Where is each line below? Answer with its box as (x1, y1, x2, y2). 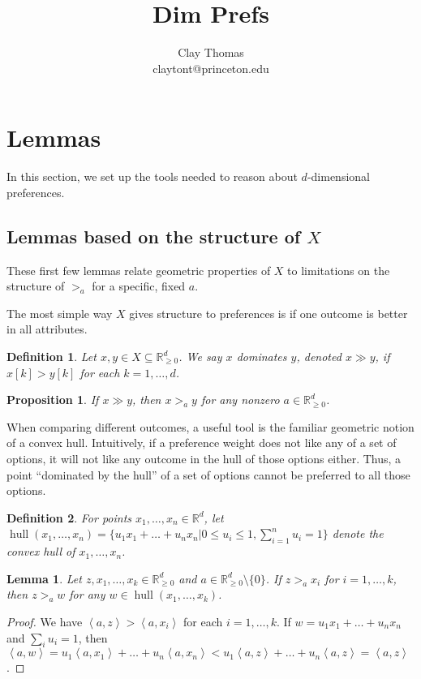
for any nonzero (200, 391, 280, 408)
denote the (332, 525, 384, 542)
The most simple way (6, 304, 113, 321)
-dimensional (307, 168, 370, 185)
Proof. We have (6, 612, 83, 630)
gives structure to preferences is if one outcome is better (129, 304, 408, 321)
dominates (236, 348, 287, 365)
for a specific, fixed (92, 277, 186, 294)
